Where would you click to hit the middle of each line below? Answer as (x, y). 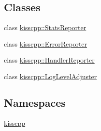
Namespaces (35, 102)
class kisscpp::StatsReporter (45, 27)
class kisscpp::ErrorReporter (46, 43)
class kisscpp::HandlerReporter (49, 60)
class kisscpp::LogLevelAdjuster (50, 76)
